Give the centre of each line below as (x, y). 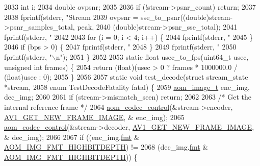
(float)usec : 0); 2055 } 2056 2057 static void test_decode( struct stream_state (126, 77)
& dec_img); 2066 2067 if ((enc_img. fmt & (72, 137)
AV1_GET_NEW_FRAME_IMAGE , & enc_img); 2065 (94, 117)
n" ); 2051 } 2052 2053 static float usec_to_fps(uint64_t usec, (152, 56)
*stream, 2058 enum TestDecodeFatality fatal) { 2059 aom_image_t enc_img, (127, 87)
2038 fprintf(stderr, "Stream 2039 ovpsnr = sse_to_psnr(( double (105, 17)
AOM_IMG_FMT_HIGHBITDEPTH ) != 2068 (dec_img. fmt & (106, 147)
